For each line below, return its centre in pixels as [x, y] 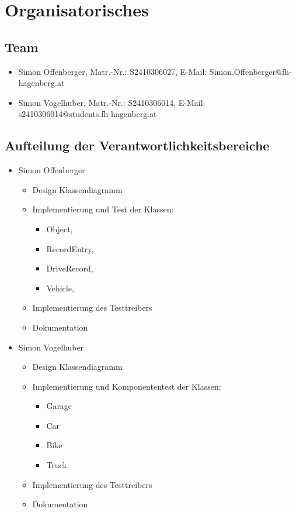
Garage [59, 406]
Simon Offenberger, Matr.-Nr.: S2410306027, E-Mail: [113, 71]
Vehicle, [60, 288]
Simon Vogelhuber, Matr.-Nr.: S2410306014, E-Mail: [112, 102]
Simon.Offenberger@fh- [250, 71]
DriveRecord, [70, 268]
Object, [60, 228]
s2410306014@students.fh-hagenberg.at [88, 114]
